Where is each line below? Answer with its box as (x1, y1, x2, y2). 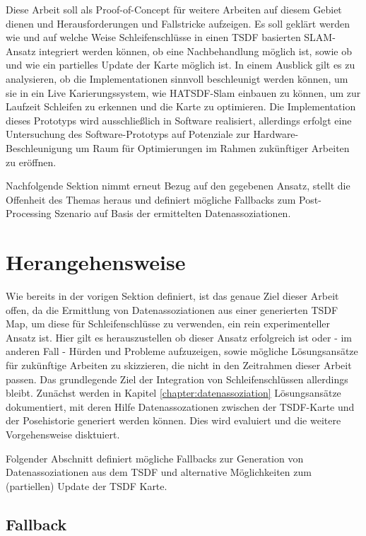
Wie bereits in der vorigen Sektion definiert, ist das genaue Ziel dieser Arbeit (6, 289, 339, 303)
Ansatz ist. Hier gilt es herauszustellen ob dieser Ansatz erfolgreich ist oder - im (6, 330, 353, 344)
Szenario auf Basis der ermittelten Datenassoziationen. (54, 206, 291, 221)
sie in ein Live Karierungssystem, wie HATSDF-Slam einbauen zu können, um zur (6, 85, 361, 100)
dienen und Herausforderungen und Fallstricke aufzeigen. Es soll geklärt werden (6, 16, 350, 30)
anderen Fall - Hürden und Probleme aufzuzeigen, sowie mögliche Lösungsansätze (6, 344, 358, 359)
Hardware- (253, 127, 299, 141)
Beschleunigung (6, 140, 73, 155)
